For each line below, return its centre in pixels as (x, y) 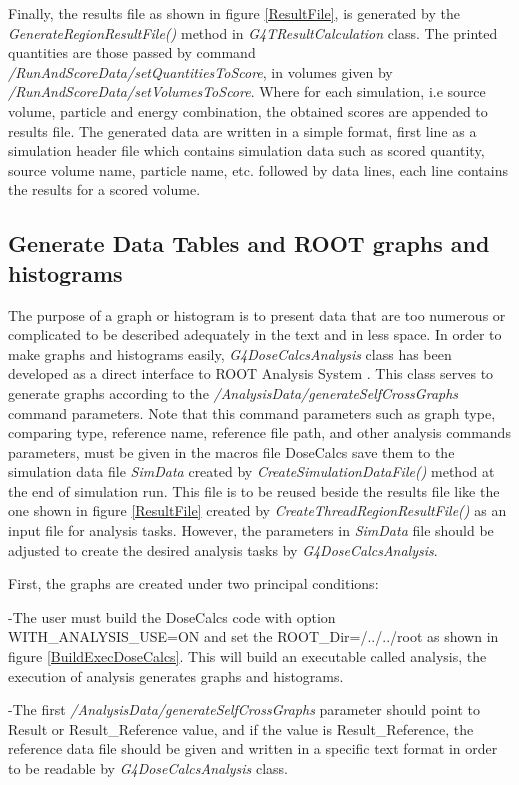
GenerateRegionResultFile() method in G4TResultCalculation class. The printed (253, 32)
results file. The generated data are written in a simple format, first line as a (242, 130)
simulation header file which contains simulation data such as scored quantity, (246, 150)
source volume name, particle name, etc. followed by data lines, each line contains (258, 169)
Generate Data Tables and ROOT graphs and (249, 243)
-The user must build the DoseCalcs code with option (172, 616)
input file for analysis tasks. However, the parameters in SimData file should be (251, 530)
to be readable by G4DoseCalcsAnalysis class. (148, 768)
